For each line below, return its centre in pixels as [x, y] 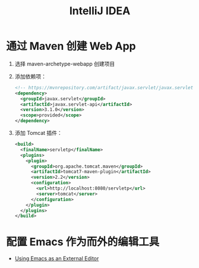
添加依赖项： [30, 76]
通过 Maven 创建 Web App [71, 46]
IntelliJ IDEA [100, 11]
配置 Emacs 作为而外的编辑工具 [83, 242]
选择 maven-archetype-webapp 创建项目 [65, 64]
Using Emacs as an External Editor [57, 258]
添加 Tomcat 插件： [38, 133]
